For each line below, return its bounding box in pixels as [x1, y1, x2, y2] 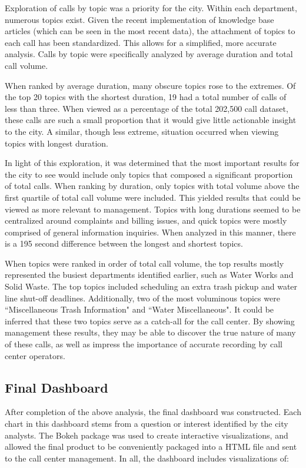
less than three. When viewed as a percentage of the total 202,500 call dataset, [5, 102, 288, 114]
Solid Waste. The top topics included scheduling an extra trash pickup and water [5, 280, 298, 293]
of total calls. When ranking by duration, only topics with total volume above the [5, 180, 300, 192]
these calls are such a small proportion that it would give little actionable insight [5, 114, 297, 126]
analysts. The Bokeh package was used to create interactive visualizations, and [5, 429, 288, 441]
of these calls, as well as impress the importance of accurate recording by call [5, 338, 282, 350]
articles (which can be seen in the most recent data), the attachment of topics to [5, 25, 295, 37]
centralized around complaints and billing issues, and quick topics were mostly [5, 214, 287, 227]
